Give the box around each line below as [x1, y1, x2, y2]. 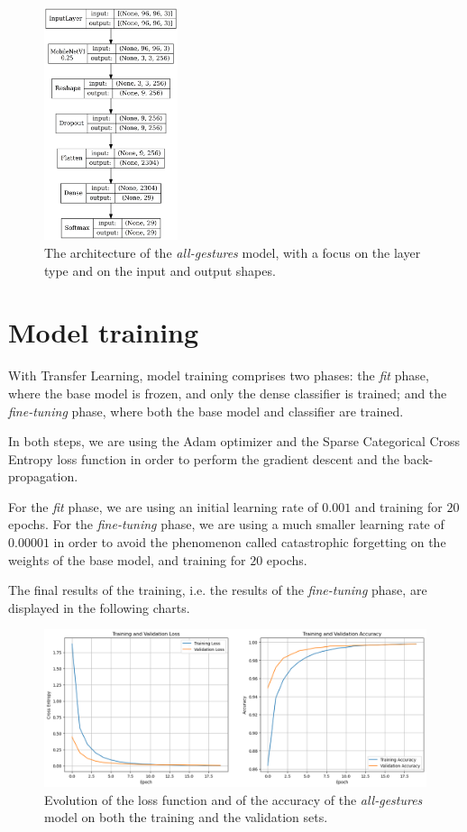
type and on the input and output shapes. [44, 261, 276, 279]
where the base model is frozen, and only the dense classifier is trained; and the [8, 383, 447, 402]
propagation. [8, 467, 78, 486]
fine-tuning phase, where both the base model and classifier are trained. [8, 401, 404, 420]
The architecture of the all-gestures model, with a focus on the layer [44, 243, 421, 261]
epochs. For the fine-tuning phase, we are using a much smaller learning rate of [8, 515, 444, 534]
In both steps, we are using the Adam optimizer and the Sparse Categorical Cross [8, 432, 461, 451]
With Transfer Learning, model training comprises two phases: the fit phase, [8, 366, 429, 385]
